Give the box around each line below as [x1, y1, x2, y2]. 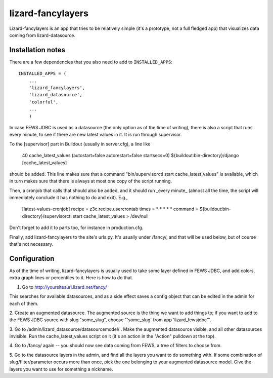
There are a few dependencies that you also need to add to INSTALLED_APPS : [9, 59, 173, 65]
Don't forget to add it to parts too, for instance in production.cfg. [9, 224, 144, 231]
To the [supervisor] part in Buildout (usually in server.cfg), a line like [9, 141, 151, 147]
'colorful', [28, 99, 59, 105]
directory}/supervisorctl [22, 213, 72, 219]
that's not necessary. [9, 241, 54, 247]
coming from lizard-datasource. [9, 32, 76, 38]
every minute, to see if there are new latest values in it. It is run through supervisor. [9, 132, 182, 138]
